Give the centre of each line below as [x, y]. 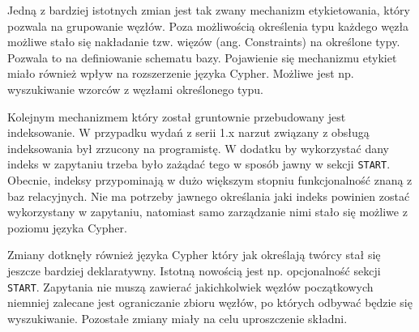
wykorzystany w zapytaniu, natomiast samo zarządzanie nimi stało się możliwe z [207, 212]
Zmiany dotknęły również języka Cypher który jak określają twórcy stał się [194, 255]
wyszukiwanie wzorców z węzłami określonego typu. [135, 89]
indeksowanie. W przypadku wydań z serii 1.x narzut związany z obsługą [188, 132]
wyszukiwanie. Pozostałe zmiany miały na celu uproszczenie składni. [177, 318]
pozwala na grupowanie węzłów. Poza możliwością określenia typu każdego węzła [208, 26]
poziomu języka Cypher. [67, 227]
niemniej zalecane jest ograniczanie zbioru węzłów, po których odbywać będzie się [210, 302]
